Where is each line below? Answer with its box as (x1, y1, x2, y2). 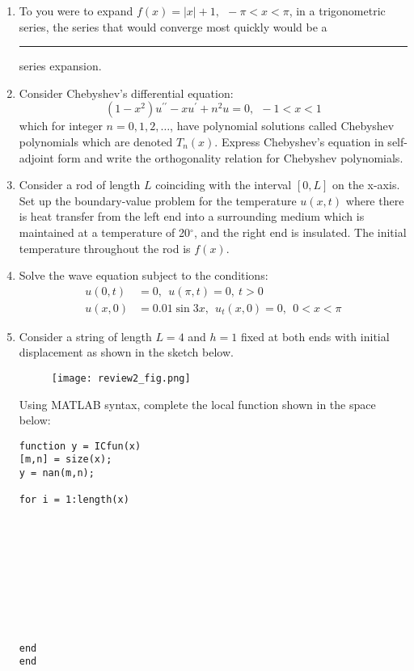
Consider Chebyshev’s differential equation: (19, 84, 234, 101)
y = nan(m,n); (19, 467, 95, 479)
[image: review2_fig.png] (51, 372, 191, 384)
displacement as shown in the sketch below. (19, 344, 234, 361)
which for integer (19, 117, 103, 134)
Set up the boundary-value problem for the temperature (19, 192, 297, 209)
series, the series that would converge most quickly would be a (19, 18, 327, 35)
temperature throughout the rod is (19, 239, 191, 256)
